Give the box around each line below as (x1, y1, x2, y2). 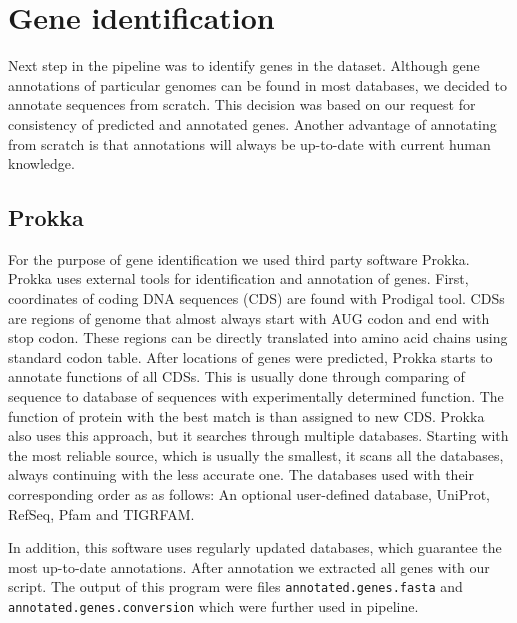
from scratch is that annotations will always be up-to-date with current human (8, 133, 491, 154)
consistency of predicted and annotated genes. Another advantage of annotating (8, 113, 497, 134)
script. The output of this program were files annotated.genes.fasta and (8, 576, 463, 597)
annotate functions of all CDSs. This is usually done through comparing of (8, 366, 465, 387)
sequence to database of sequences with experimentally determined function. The (8, 386, 504, 407)
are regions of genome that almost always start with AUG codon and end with (8, 307, 490, 328)
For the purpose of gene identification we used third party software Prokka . (8, 248, 470, 269)
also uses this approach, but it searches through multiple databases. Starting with (8, 425, 509, 446)
